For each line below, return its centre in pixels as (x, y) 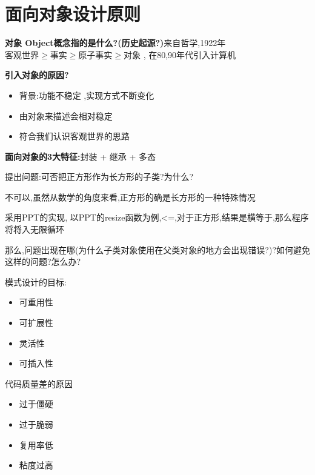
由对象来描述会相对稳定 (66, 115)
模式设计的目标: (36, 281)
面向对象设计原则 (73, 14)
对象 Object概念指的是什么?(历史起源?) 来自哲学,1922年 (115, 43)
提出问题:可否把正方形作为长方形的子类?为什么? (99, 177)
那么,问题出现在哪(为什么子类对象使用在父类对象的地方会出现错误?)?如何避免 (157, 249)
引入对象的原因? (37, 75)
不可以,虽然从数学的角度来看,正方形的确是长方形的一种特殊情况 (130, 197)
